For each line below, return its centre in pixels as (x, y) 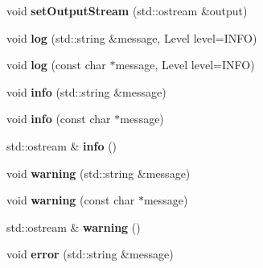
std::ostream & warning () (74, 227)
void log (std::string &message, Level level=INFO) (132, 37)
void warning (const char (71, 200)
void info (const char (59, 119)
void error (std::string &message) (90, 254)
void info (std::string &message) (86, 91)
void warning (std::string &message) (99, 173)
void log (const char (56, 65)
